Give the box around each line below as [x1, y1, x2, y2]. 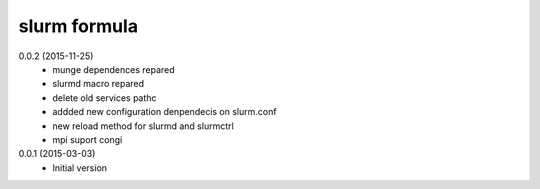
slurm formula [18, 15, 139, 37]
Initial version [52, 161, 108, 174]
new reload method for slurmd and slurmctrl [52, 120, 234, 132]
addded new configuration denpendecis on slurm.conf [52, 106, 277, 118]
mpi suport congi [52, 133, 123, 145]
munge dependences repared [52, 63, 175, 75]
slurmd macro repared [52, 78, 145, 90]
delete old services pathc [52, 91, 157, 104]
